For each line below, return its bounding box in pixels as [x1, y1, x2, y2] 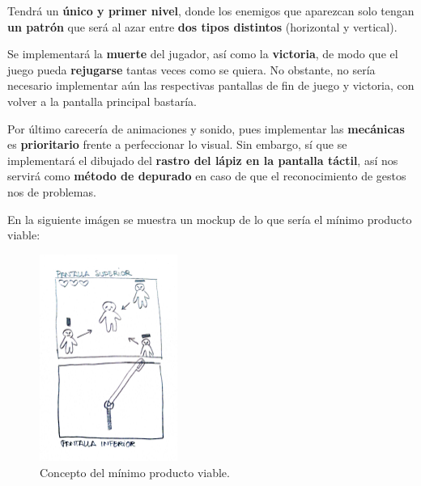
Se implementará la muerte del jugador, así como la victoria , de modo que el [7, 45, 398, 62]
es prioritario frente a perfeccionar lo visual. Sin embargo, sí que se [7, 136, 347, 153]
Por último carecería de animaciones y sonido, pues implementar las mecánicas [7, 120, 405, 137]
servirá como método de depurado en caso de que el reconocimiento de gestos [7, 167, 406, 184]
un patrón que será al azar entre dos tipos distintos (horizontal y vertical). [7, 18, 398, 35]
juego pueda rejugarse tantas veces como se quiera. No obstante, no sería [7, 61, 376, 78]
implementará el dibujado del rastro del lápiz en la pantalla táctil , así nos [7, 151, 398, 168]
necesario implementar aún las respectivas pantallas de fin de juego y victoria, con [7, 77, 415, 94]
